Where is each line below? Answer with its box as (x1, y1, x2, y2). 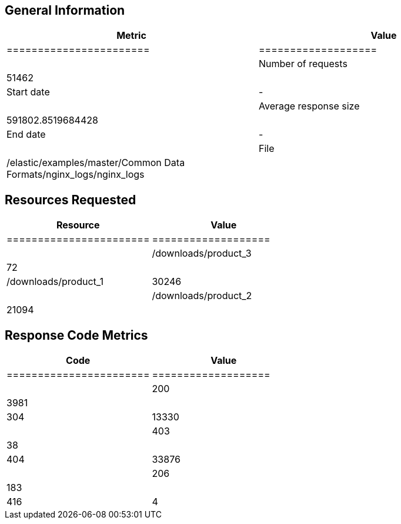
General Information (5, 3, 125, 18)
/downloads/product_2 (152, 290, 252, 302)
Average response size (259, 100, 360, 112)
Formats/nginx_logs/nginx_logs (6, 168, 145, 181)
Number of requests (259, 58, 347, 70)
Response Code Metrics (5, 327, 148, 343)
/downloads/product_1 (6, 276, 103, 288)
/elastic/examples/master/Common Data (6, 157, 185, 169)
